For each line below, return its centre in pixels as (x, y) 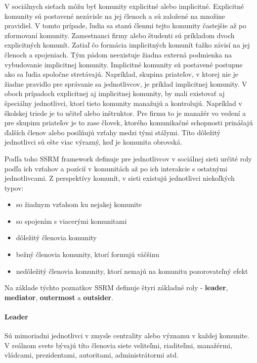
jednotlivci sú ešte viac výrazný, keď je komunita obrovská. (93, 142)
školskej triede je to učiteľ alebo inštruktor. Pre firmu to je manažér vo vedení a (125, 113)
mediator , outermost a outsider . (59, 297)
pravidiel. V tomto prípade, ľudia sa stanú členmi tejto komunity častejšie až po (126, 26)
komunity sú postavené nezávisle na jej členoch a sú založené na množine (115, 16)
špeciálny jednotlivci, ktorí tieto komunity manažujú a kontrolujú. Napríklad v (123, 103)
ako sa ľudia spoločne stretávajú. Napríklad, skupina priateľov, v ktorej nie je (122, 74)
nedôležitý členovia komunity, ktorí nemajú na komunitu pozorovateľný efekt (132, 271)
